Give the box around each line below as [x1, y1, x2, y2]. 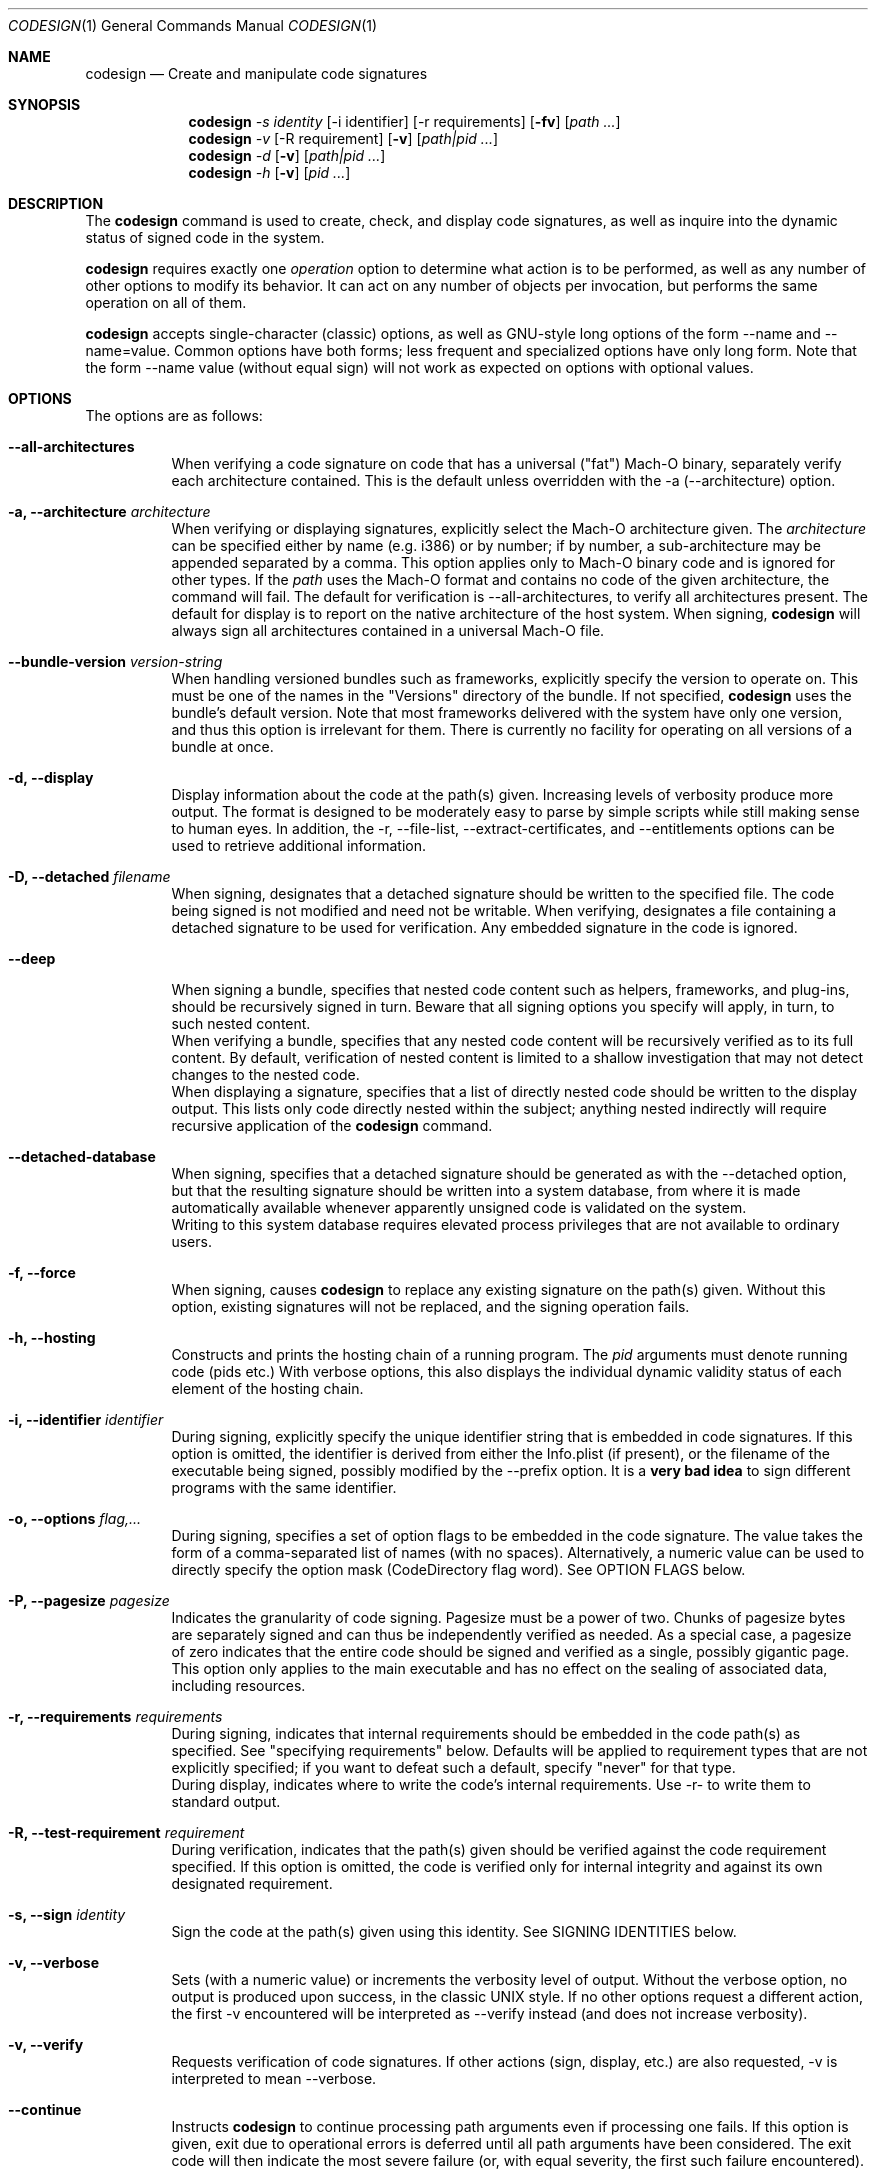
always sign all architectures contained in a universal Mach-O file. [171, 622, 605, 639]
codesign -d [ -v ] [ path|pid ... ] [188, 147, 386, 164]
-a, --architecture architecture [8, 503, 211, 520]
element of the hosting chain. [171, 1380, 364, 1397]
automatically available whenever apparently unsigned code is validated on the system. [171, 1199, 747, 1216]
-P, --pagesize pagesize [8, 1592, 170, 1609]
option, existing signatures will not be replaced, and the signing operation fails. [171, 1298, 690, 1315]
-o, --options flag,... [8, 1510, 142, 1527]
